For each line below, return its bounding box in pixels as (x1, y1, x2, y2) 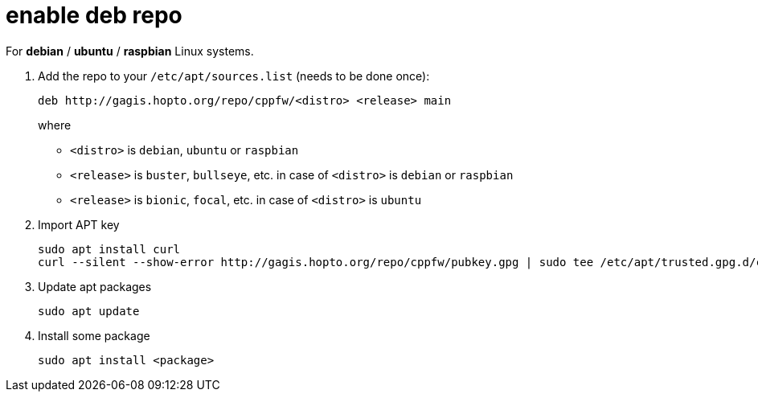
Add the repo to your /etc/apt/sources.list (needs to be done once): (38, 68, 430, 83)
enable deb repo (6, 2, 182, 29)
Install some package (38, 328, 150, 343)
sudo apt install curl (38, 242, 181, 256)
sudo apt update (38, 304, 140, 318)
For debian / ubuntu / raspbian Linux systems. (6, 43, 254, 58)
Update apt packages (38, 279, 152, 293)
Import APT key (38, 217, 120, 232)
